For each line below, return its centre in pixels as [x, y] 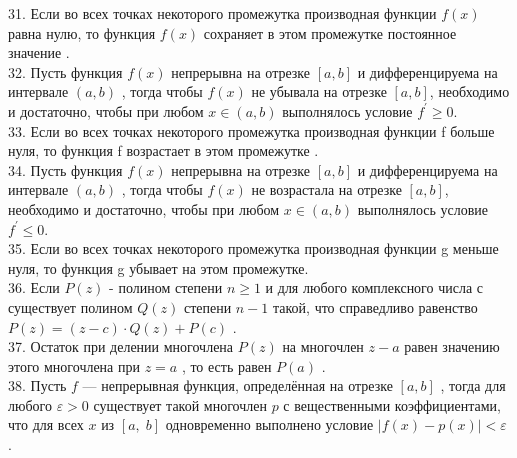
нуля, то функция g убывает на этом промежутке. [158, 267]
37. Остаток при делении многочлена [121, 346]
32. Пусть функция [65, 71]
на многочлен [323, 346]
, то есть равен [226, 365]
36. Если [34, 287]
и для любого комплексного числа [369, 287]
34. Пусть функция [65, 169]
